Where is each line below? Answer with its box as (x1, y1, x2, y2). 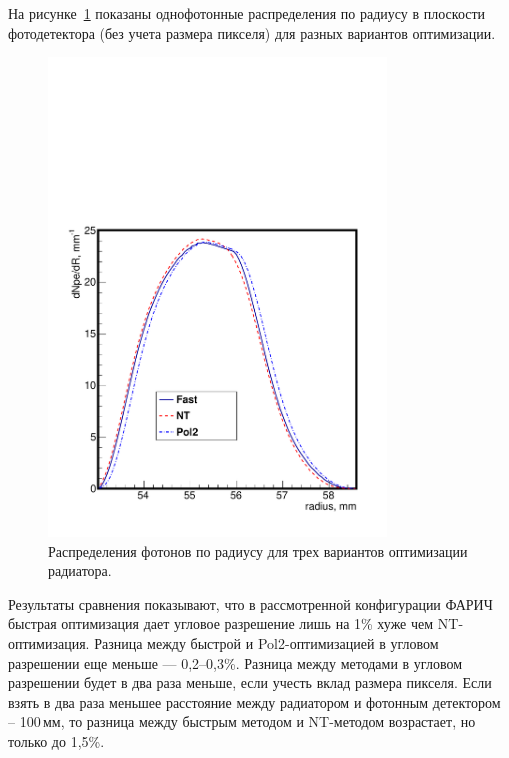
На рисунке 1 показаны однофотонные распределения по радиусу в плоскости (8, 3, 486, 23)
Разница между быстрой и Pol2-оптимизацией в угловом (94, 633, 439, 654)
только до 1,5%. (8, 731, 105, 752)
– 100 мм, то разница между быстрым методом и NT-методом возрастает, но (8, 711, 476, 732)
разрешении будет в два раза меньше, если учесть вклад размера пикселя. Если (8, 672, 492, 693)
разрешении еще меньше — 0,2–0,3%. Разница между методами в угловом (8, 652, 462, 673)
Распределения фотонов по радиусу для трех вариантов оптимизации (48, 540, 468, 561)
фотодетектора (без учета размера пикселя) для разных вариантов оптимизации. (8, 22, 496, 43)
